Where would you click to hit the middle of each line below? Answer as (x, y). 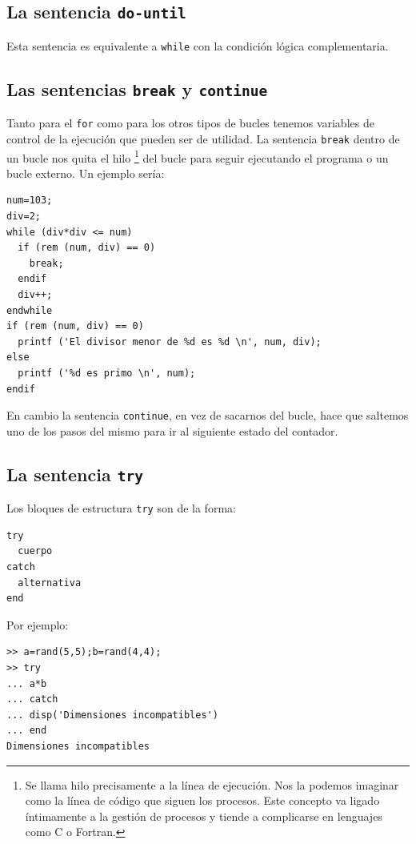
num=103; (30, 201)
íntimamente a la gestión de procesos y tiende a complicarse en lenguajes (204, 816)
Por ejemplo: (38, 624)
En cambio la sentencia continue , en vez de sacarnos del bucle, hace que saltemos (208, 415)
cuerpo (35, 551)
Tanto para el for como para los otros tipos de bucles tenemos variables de (190, 123)
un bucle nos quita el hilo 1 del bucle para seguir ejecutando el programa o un (198, 156)
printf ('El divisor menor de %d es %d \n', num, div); (170, 342)
